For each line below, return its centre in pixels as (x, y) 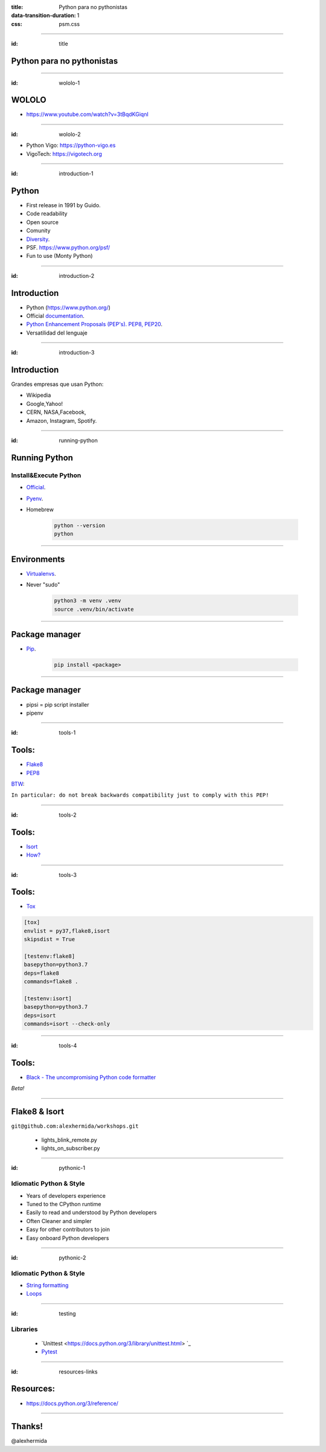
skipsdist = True (50, 940)
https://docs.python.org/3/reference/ (72, 1403)
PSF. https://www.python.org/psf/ (68, 247)
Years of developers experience (66, 1195)
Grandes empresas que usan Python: (57, 384)
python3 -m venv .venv (88, 601)
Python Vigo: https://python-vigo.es (71, 146)
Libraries (25, 1329)
